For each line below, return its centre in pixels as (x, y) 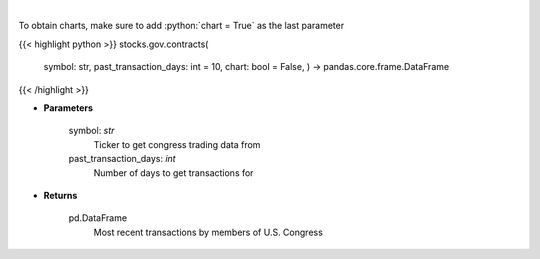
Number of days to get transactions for (173, 172)
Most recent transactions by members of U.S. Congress (208, 232)
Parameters (68, 107)
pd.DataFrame (98, 218)
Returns (60, 195)
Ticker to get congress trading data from (177, 144)
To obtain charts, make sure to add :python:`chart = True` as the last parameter (181, 26)
